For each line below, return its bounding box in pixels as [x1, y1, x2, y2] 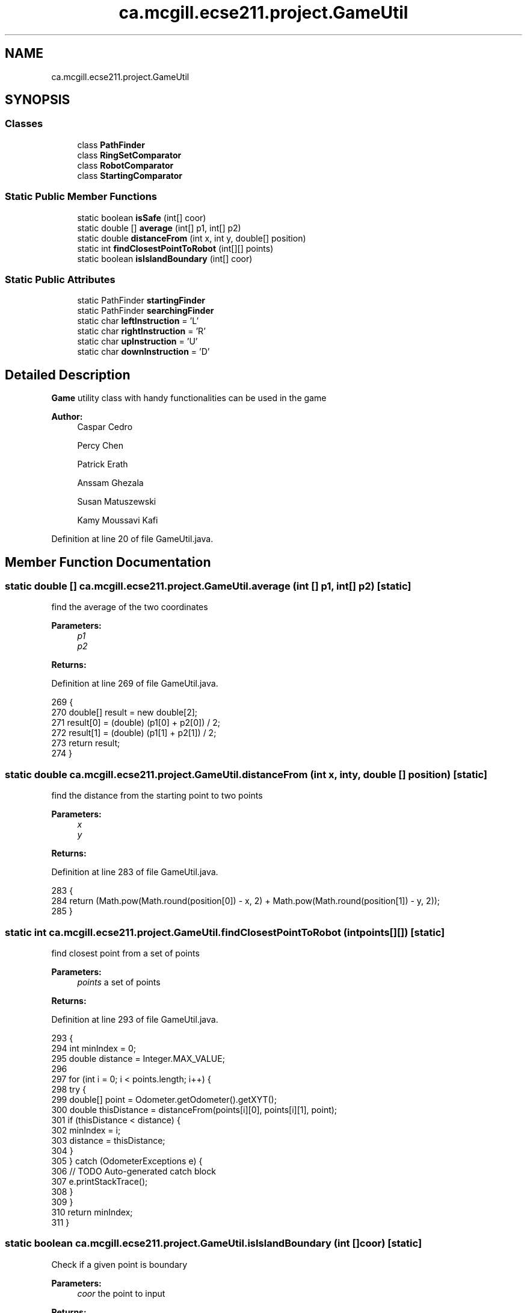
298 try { [51, 1084, 87, 1094]
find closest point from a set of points [51, 947, 200, 958]
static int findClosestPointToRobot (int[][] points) [77, 243, 274, 254]
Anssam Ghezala [77, 478, 144, 488]
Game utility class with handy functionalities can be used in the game [51, 393, 327, 404]
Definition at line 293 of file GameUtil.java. [51, 1014, 218, 1025]
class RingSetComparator [77, 149, 182, 160]
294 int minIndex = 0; [51, 1043, 136, 1053]
